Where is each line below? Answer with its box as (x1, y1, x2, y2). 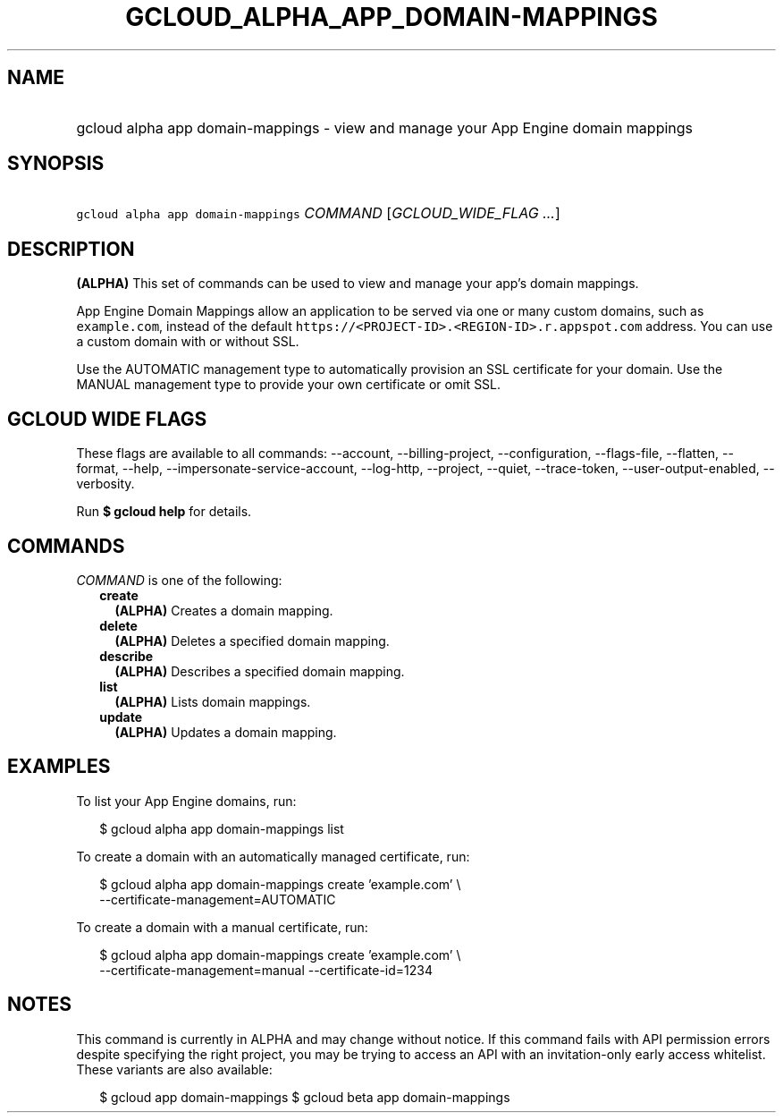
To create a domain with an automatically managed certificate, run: (76, 848, 470, 864)
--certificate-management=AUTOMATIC (99, 891, 336, 907)
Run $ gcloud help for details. (76, 504, 252, 520)
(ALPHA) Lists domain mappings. (114, 693, 311, 709)
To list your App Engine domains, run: (76, 793, 297, 809)
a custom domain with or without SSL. (76, 334, 299, 350)
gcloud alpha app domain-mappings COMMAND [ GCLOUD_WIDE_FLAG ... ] (76, 204, 560, 223)
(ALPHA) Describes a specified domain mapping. (114, 663, 405, 679)
